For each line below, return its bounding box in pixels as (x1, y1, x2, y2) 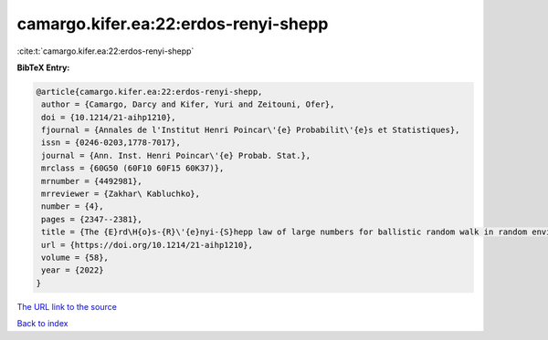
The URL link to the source (16, 301, 118, 312)
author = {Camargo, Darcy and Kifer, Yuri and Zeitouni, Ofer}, (41, 99, 335, 109)
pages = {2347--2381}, (41, 214, 143, 224)
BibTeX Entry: (16, 62, 70, 73)
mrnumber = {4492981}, (41, 176, 143, 186)
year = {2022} (41, 265, 104, 275)
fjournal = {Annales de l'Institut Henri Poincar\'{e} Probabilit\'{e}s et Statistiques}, (41, 125, 460, 136)
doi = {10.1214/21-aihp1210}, (41, 112, 177, 122)
